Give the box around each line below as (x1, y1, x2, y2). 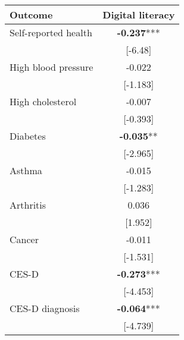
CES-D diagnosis (10, 301, 80, 315)
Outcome (10, 8, 53, 21)
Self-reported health (10, 26, 92, 39)
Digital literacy (102, 8, 175, 21)
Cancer (10, 232, 39, 246)
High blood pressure (10, 60, 93, 74)
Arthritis (10, 198, 46, 212)
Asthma (10, 163, 42, 177)
